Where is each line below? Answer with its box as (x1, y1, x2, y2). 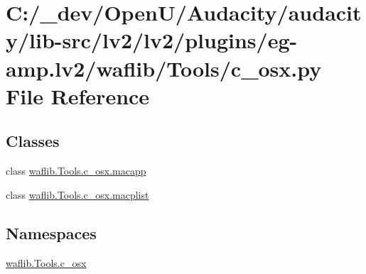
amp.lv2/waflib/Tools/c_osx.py (6, 53, 322, 82)
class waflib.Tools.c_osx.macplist (6, 187, 149, 202)
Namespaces (6, 221, 97, 243)
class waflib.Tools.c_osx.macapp (6, 163, 146, 178)
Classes (6, 130, 60, 152)
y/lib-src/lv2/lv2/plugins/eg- (6, 26, 298, 55)
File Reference (6, 81, 150, 110)
